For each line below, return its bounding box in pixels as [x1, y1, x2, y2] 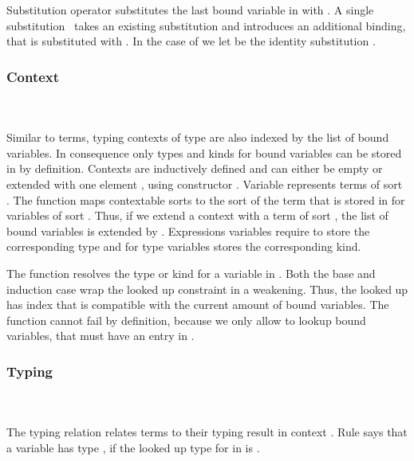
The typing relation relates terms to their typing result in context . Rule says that [6, 424, 408, 440]
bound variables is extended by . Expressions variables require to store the [6, 222, 370, 239]
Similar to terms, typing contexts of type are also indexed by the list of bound [6, 129, 389, 146]
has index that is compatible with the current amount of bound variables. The [6, 296, 389, 313]
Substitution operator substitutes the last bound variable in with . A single [6, 2, 374, 18]
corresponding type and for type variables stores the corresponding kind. [6, 238, 361, 255]
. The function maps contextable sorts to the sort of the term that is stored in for [6, 191, 405, 208]
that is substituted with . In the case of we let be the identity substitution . [6, 33, 376, 49]
